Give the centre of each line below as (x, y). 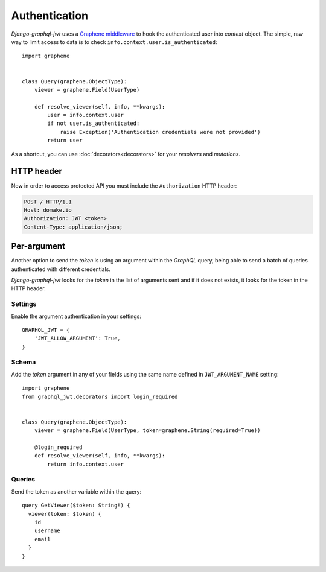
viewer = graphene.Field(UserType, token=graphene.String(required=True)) (147, 431)
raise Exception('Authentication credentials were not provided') (160, 132)
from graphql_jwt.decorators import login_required (100, 396)
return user (65, 141)
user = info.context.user (85, 115)
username (47, 531)
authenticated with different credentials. (61, 269)
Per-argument (38, 246)
